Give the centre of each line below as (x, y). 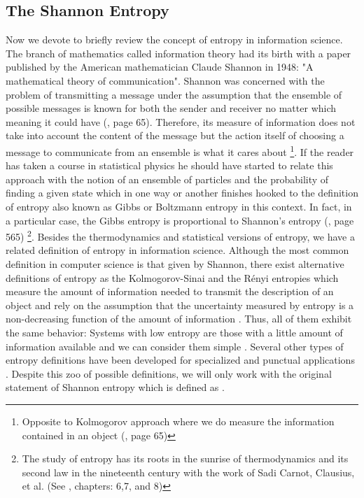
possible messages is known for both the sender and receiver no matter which (171, 108)
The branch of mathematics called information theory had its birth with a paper (178, 53)
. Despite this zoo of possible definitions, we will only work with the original (169, 373)
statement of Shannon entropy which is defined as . (115, 387)
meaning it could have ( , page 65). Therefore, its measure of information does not (181, 121)
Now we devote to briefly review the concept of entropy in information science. (174, 40)
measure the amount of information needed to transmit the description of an (170, 291)
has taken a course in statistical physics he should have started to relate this (169, 165)
